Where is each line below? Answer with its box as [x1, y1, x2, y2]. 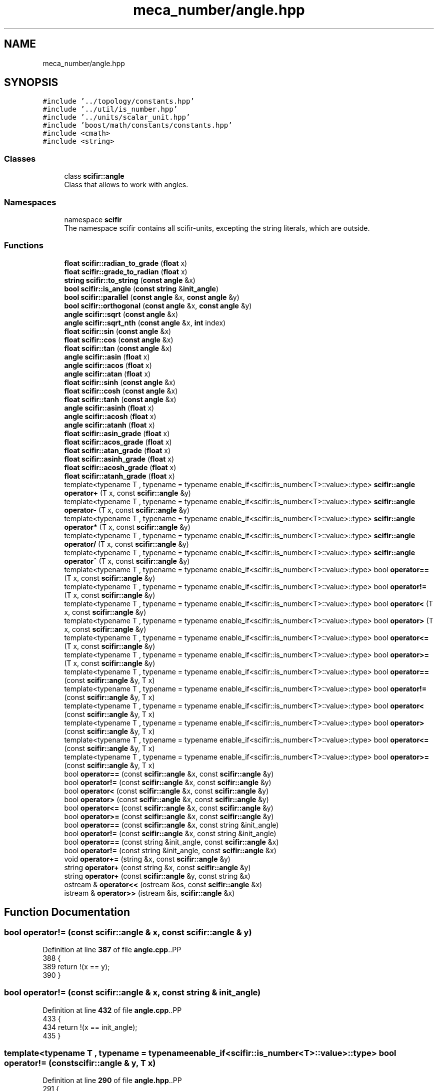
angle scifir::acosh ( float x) [64, 412, 156, 421]
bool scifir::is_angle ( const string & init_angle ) [64, 284, 218, 293]
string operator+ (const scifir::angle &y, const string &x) [64, 871, 250, 880]
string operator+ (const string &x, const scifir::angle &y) [64, 863, 251, 872]
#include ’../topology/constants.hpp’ [42, 97, 194, 106]
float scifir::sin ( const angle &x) [64, 326, 171, 335]
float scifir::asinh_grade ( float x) [64, 454, 174, 463]
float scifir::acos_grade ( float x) [64, 437, 172, 446]
